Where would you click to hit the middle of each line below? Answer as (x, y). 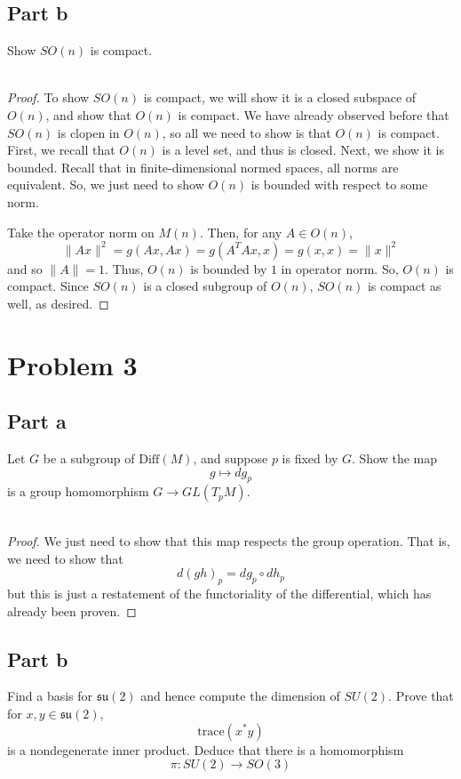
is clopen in (88, 132)
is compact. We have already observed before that (314, 114)
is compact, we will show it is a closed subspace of (280, 97)
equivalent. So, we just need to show (106, 185)
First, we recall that (61, 150)
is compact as (404, 286)
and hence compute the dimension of (240, 696)
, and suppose (230, 458)
